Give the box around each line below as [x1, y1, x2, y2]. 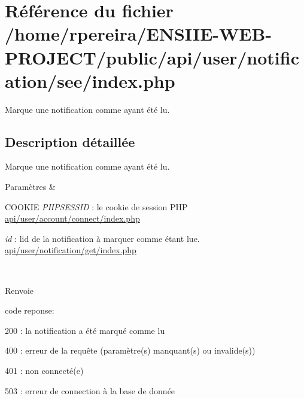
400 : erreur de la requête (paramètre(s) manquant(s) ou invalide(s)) [5, 344, 256, 357]
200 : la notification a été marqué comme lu [5, 324, 165, 336]
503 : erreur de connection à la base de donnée [5, 384, 175, 397]
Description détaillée [5, 132, 135, 151]
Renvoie [5, 284, 34, 296]
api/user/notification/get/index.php [5, 244, 136, 256]
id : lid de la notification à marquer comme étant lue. [5, 232, 200, 244]
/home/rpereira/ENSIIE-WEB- [5, 22, 272, 46]
